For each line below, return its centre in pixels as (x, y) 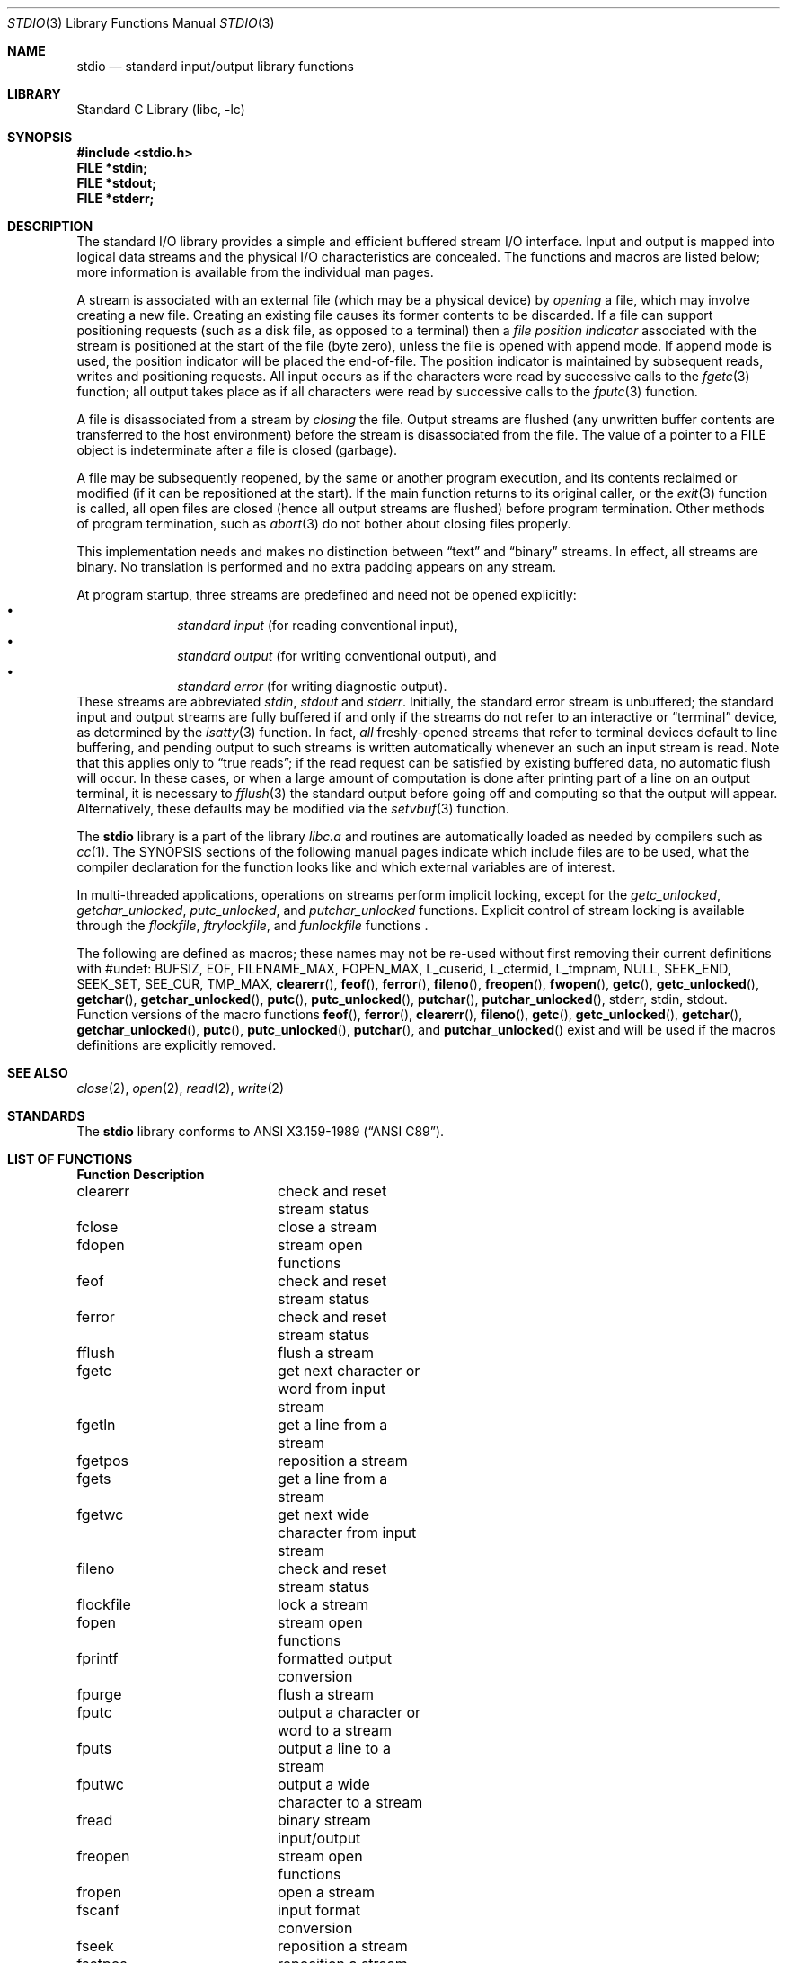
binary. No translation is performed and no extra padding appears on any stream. (316, 567)
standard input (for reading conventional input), (318, 625)
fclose (97, 1227)
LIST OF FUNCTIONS (70, 1159)
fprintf (97, 1658)
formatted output (335, 1658)
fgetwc (100, 1514)
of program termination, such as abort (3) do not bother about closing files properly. (324, 524)
